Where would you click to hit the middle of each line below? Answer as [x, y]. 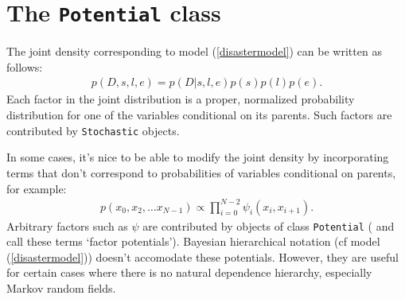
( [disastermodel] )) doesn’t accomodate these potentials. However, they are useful [202, 256]
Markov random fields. [61, 288]
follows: [25, 66]
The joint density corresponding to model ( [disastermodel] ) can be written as [194, 51]
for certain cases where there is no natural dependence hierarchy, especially [189, 272]
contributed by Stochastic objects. [93, 130]
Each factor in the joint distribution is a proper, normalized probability [181, 99]
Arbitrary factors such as [67, 225]
